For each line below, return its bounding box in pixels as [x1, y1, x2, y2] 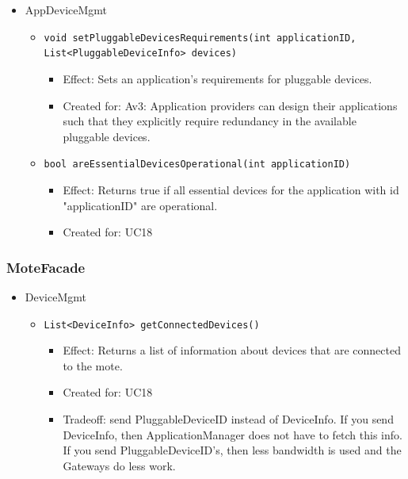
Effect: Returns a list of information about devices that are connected [63, 342, 401, 358]
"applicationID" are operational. [63, 197, 218, 213]
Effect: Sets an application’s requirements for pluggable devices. [63, 70, 372, 86]
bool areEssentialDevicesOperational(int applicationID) [44, 159, 351, 171]
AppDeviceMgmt [25, 2, 108, 17]
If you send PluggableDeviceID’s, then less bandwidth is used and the [63, 442, 402, 458]
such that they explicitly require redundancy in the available [63, 113, 357, 129]
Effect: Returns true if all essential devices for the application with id [63, 181, 399, 197]
